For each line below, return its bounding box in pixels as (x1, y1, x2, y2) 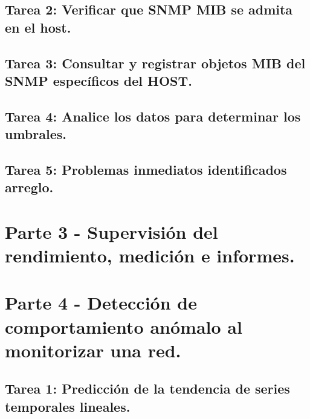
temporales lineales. (5, 397, 131, 415)
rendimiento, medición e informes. (5, 243, 295, 268)
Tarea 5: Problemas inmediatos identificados (5, 160, 287, 178)
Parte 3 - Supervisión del (5, 219, 218, 244)
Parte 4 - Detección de (5, 290, 197, 315)
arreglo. (5, 178, 54, 197)
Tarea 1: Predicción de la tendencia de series (5, 379, 290, 398)
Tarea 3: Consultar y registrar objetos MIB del (5, 53, 306, 72)
